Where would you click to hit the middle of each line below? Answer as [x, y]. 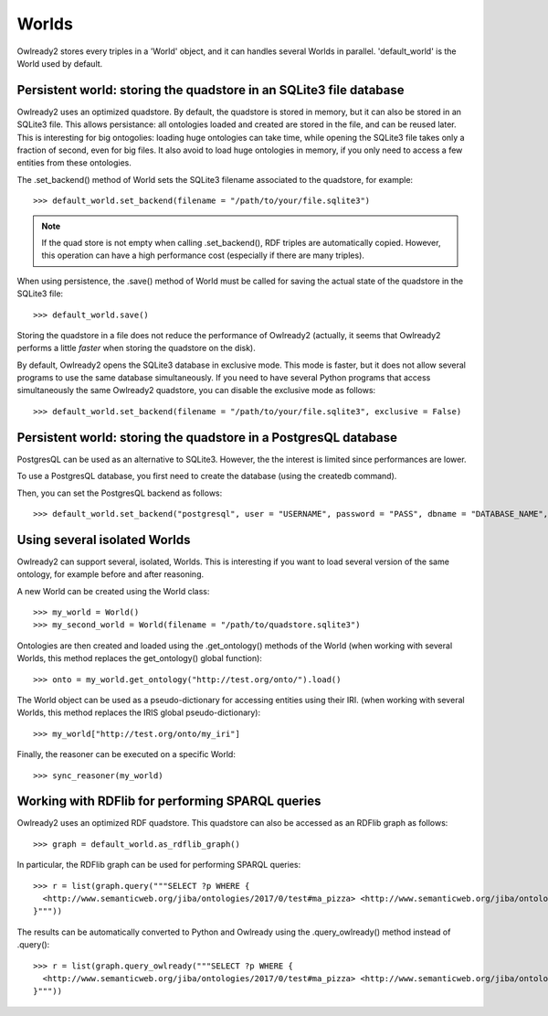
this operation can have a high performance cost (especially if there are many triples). [203, 255]
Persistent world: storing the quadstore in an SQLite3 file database [211, 90]
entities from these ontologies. [74, 163]
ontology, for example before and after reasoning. [111, 574]
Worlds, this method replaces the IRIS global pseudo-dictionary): [139, 712]
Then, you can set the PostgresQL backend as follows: [120, 493]
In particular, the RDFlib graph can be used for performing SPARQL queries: [159, 865]
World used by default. [60, 63]
